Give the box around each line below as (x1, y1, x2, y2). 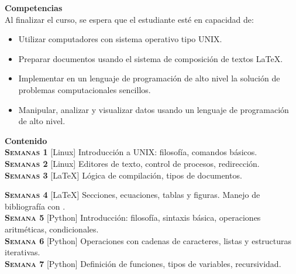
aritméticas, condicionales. (5, 222, 99, 235)
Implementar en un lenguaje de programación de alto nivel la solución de (18, 72, 280, 84)
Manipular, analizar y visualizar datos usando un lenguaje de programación (18, 103, 289, 115)
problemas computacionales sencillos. (18, 83, 151, 95)
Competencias (5, 2, 63, 13)
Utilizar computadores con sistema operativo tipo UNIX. (18, 33, 222, 45)
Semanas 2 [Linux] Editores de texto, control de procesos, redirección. (5, 157, 260, 169)
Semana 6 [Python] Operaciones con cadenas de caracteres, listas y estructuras (5, 234, 292, 246)
